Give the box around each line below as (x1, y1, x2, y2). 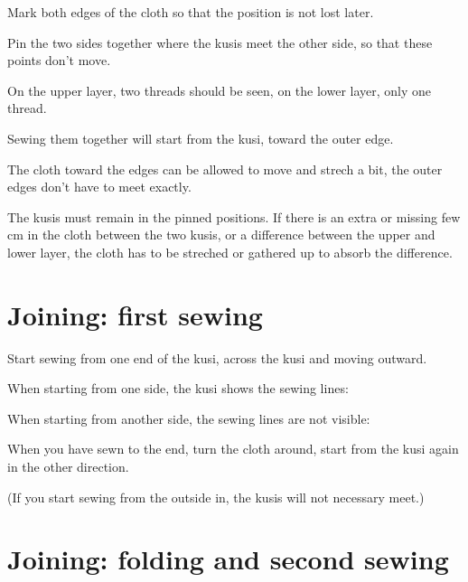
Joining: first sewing (7, 296, 263, 333)
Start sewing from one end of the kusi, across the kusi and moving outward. (7, 348, 427, 367)
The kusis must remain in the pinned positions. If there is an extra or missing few (7, 207, 461, 226)
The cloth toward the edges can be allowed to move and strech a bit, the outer (7, 159, 443, 178)
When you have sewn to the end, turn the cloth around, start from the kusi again (7, 439, 459, 458)
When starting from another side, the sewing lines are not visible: (7, 408, 370, 427)
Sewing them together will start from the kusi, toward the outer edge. (7, 128, 394, 147)
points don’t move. (7, 51, 111, 70)
